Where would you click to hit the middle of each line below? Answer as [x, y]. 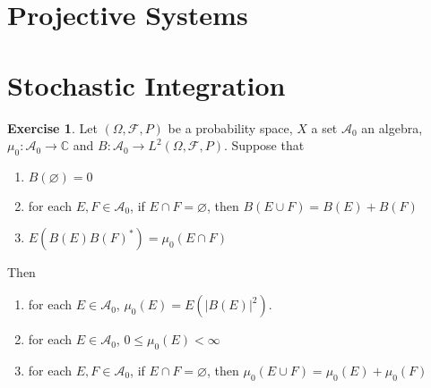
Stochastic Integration [147, 84]
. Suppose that [264, 145]
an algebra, [392, 127]
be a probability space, [230, 127]
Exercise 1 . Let [52, 127]
